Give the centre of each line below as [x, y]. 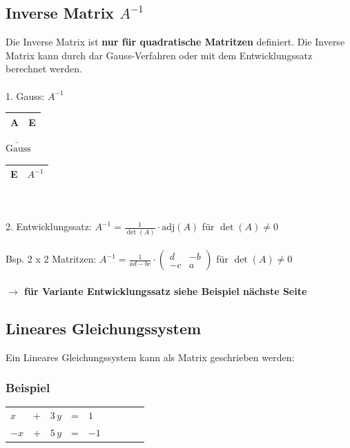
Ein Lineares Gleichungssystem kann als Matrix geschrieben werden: [150, 357]
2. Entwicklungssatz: [49, 226]
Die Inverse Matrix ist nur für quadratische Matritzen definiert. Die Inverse [175, 42]
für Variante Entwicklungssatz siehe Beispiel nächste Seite [166, 291]
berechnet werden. [44, 69]
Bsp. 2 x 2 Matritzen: [51, 259]
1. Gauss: [25, 95]
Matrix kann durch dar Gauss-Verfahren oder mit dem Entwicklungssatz [159, 55]
